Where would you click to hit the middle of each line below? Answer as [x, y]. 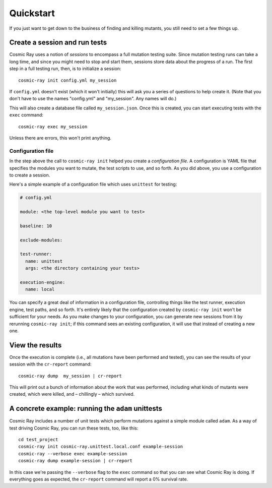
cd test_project [38, 440]
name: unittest [44, 261]
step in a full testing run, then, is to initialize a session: [65, 69]
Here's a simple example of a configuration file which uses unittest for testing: [93, 185]
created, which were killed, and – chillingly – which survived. [72, 394]
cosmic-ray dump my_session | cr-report [70, 376]
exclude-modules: [41, 240]
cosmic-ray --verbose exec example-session [73, 453]
